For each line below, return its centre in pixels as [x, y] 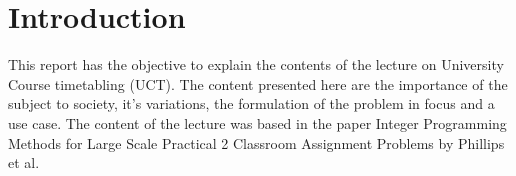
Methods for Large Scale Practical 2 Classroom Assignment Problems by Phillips [256, 142]
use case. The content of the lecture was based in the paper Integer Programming [257, 122]
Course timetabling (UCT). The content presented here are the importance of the [258, 83]
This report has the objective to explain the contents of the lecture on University [256, 64]
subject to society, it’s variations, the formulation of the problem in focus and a [251, 103]
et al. [24, 162]
